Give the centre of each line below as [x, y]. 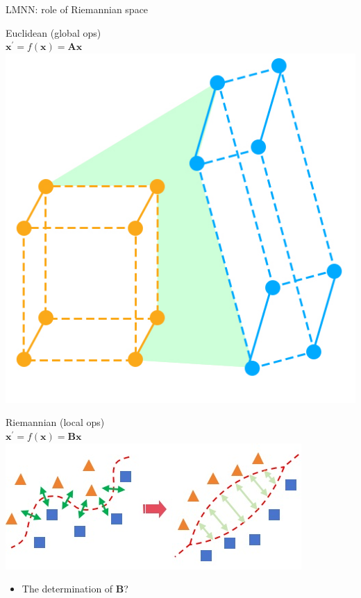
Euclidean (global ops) [53, 32]
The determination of [67, 589]
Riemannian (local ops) [55, 422]
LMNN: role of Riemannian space [77, 9]
